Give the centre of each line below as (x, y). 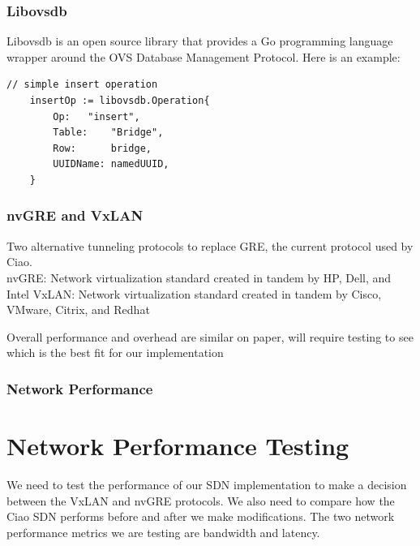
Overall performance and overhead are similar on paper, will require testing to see (210, 336)
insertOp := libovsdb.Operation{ (120, 101)
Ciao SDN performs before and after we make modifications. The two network (201, 516)
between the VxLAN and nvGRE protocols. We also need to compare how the (201, 500)
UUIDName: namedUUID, (111, 164)
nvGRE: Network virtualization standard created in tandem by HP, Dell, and (199, 277)
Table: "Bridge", (108, 133)
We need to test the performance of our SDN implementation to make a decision (207, 484)
